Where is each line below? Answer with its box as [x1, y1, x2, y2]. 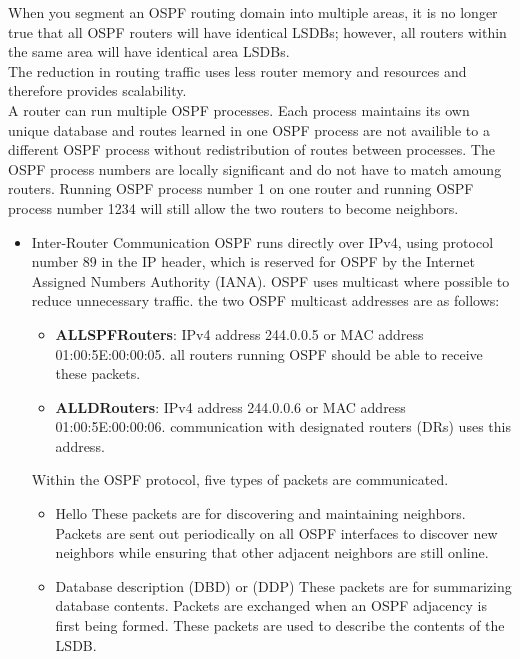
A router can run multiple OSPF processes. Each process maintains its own [8, 99, 470, 120]
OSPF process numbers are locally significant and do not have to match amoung [8, 158, 502, 179]
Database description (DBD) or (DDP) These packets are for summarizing [55, 575, 512, 596]
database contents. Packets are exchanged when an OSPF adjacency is [55, 595, 487, 616]
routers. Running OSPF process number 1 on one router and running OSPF [8, 178, 474, 199]
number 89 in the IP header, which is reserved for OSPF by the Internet [31, 251, 475, 272]
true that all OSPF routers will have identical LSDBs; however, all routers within [8, 21, 507, 42]
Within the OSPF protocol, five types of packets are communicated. [31, 469, 449, 490]
